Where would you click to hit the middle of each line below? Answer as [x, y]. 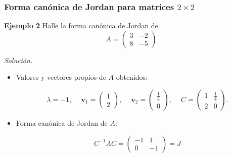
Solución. [18, 60]
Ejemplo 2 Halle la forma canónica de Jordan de [81, 25]
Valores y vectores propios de [61, 77]
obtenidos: [132, 77]
